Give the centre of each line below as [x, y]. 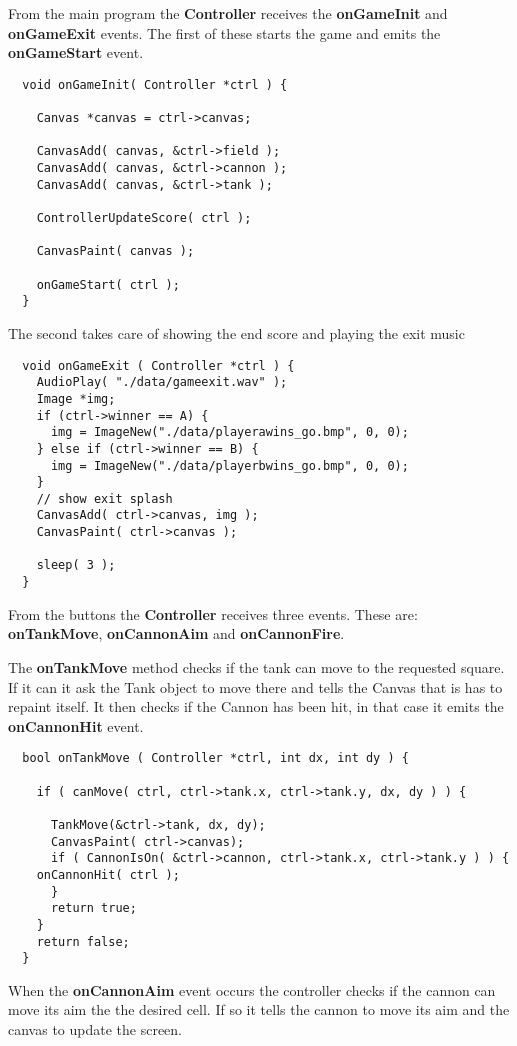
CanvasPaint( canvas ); [115, 251]
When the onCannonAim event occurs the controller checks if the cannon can [252, 989]
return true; [93, 908]
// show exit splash [104, 498]
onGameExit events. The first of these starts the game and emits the [224, 32]
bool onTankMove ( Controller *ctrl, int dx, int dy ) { [215, 758]
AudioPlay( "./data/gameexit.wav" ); [162, 382]
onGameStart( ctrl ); [108, 284]
